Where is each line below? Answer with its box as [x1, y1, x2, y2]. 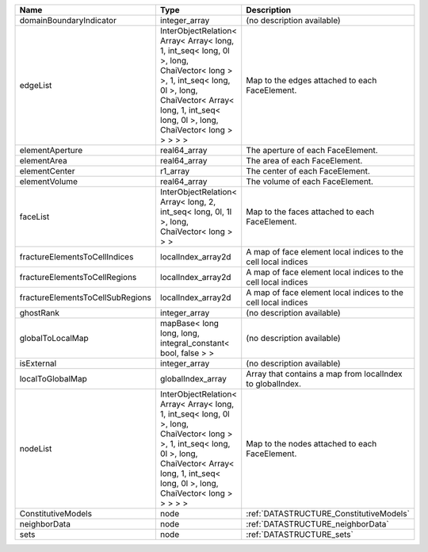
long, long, [159, 328, 200, 339]
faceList [19, 211, 50, 222]
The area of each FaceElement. [246, 155, 363, 166]
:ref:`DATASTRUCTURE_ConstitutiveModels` [246, 508, 410, 519]
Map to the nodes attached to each [246, 439, 377, 449]
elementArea [19, 155, 67, 166]
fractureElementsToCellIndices [19, 251, 134, 262]
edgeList [19, 80, 52, 90]
